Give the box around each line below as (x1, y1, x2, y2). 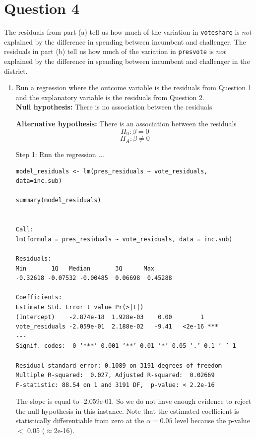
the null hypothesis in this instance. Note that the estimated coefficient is (15, 405, 239, 416)
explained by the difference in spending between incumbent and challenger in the (4, 56, 250, 66)
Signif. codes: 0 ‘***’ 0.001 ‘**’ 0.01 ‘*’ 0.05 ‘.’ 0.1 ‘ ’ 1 (15, 342, 236, 350)
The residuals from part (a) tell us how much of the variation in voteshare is (4, 27, 240, 37)
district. (4, 65, 28, 76)
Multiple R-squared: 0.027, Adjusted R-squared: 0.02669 (15, 372, 215, 379)
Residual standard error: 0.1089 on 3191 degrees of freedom (15, 362, 222, 369)
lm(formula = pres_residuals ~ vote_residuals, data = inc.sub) (15, 235, 233, 243)
